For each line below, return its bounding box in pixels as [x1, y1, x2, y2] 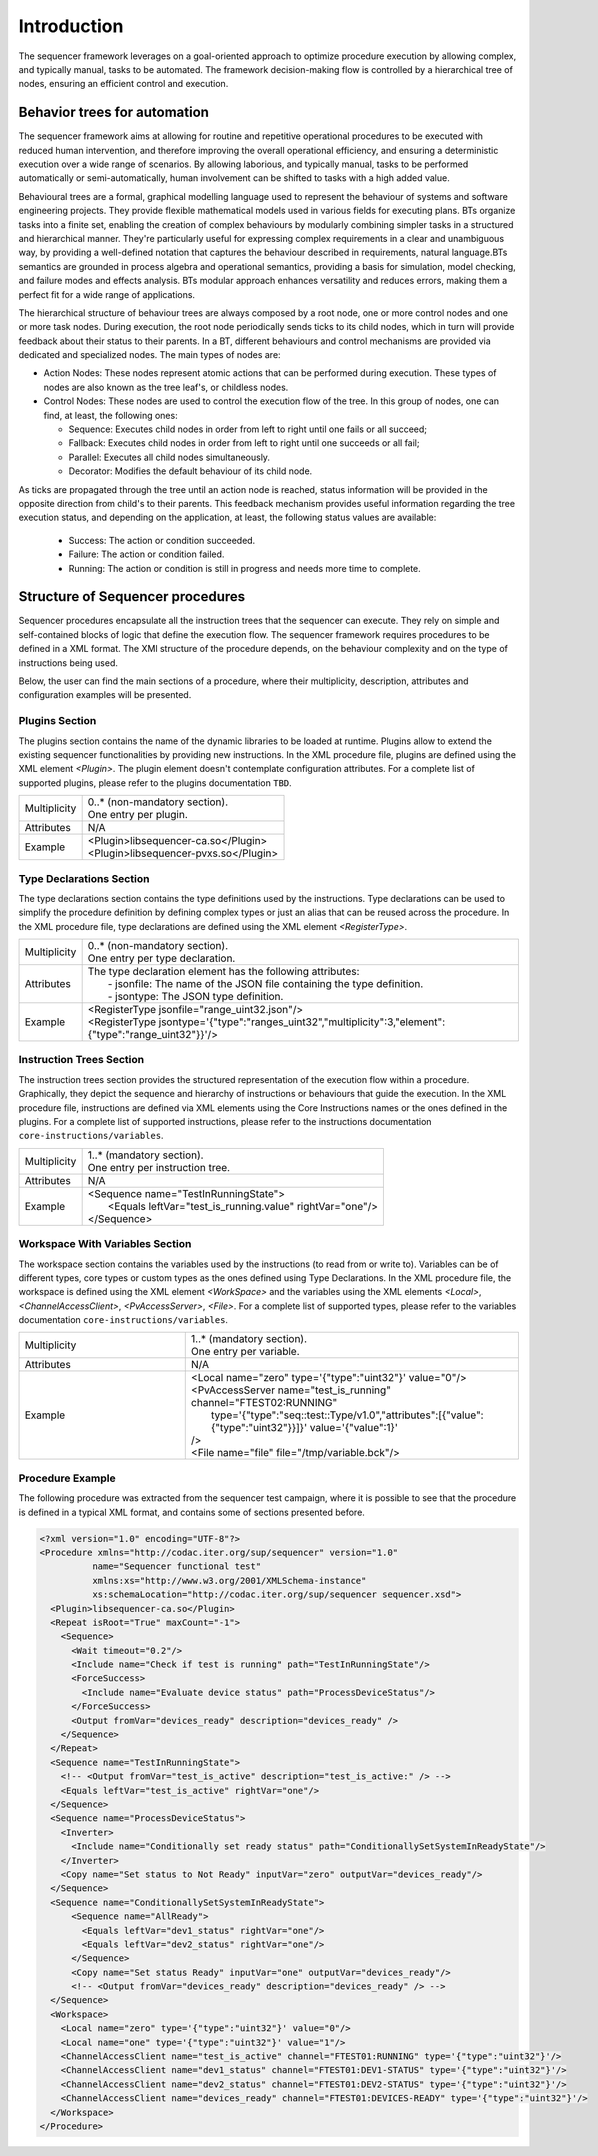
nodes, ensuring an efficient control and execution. [18, 78, 229, 90]
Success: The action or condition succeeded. [68, 534, 256, 546]
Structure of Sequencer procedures [18, 588, 246, 605]
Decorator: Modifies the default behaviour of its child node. [68, 465, 313, 477]
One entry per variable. [190, 1345, 300, 1359]
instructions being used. [18, 656, 119, 669]
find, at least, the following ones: [43, 409, 179, 421]
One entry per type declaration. [87, 951, 236, 965]
